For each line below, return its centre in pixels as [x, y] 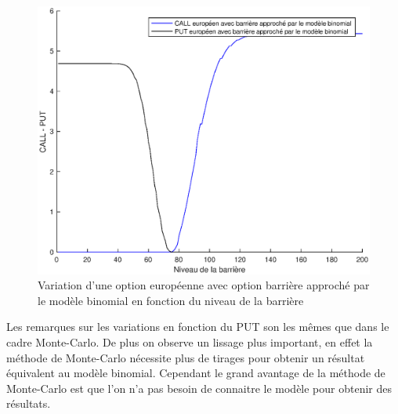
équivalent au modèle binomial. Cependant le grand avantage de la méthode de [196, 373]
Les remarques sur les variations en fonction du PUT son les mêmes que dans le [198, 327]
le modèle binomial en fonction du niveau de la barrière [171, 300]
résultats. [29, 403]
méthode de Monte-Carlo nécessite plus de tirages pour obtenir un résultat [186, 357]
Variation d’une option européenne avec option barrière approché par [204, 285]
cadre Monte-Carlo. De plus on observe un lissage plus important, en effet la [190, 341]
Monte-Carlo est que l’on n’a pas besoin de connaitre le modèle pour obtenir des [199, 388]
